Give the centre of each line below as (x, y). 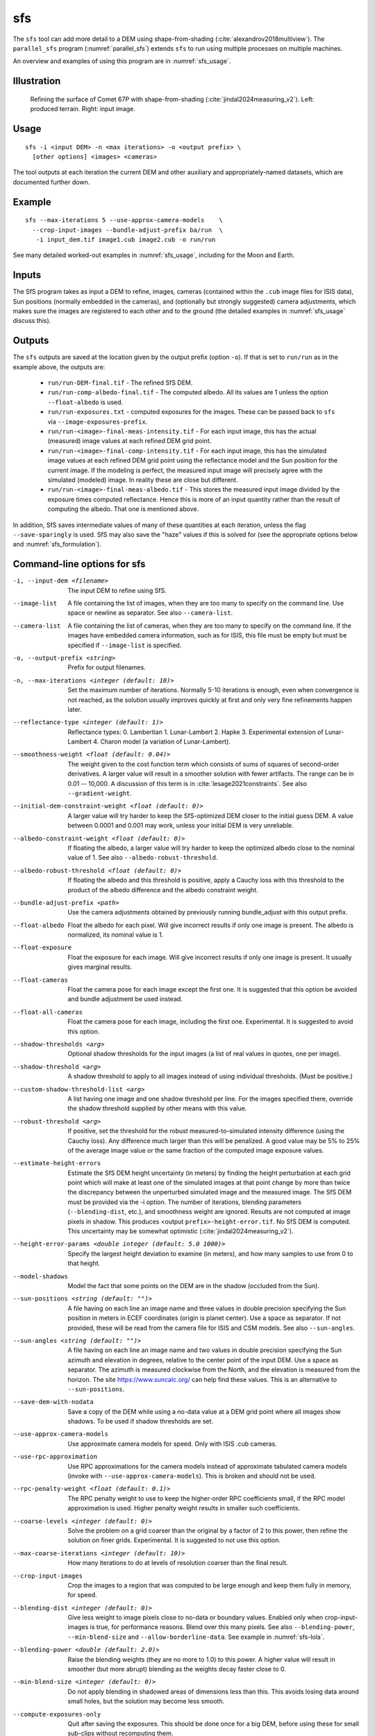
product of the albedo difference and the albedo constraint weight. (163, 890)
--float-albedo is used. (85, 402)
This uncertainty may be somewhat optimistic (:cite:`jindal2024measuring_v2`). (181, 1231)
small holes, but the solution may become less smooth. (146, 1701)
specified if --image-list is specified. (125, 645)
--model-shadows (41, 1276)
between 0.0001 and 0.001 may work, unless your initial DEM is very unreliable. (181, 826)
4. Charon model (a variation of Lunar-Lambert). (161, 742)
